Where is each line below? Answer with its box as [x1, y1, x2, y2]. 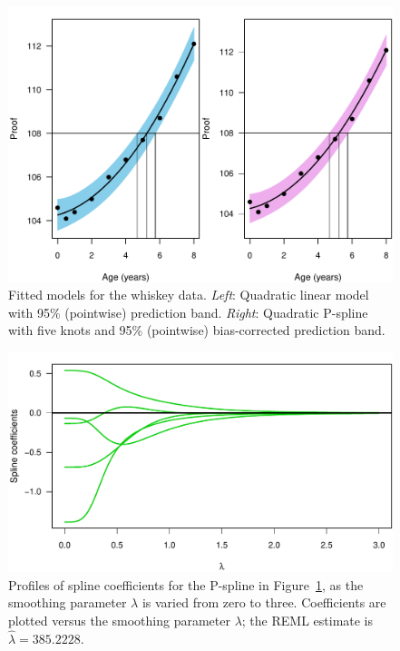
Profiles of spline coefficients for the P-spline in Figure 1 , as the [8, 575, 364, 594]
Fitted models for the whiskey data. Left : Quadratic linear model [8, 285, 369, 304]
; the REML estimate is [241, 611, 374, 630]
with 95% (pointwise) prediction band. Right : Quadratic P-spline [8, 302, 368, 321]
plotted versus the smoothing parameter [8, 611, 230, 630]
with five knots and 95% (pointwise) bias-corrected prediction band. [8, 321, 385, 340]
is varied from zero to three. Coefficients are [141, 593, 386, 612]
